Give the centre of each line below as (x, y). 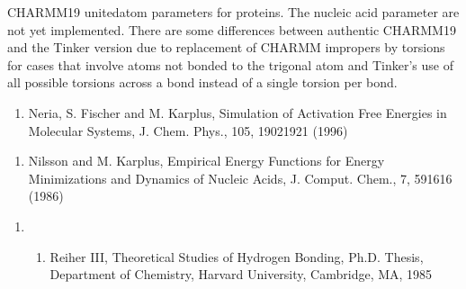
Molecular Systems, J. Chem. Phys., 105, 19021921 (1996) (188, 130)
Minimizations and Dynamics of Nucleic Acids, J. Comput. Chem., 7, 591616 (240, 178)
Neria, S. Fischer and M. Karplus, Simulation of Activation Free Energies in (237, 112)
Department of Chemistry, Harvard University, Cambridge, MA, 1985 (241, 274)
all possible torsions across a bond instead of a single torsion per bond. (202, 82)
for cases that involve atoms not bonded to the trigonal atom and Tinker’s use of (230, 64)
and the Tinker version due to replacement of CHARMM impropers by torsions (226, 47)
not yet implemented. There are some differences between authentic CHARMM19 (232, 29)
